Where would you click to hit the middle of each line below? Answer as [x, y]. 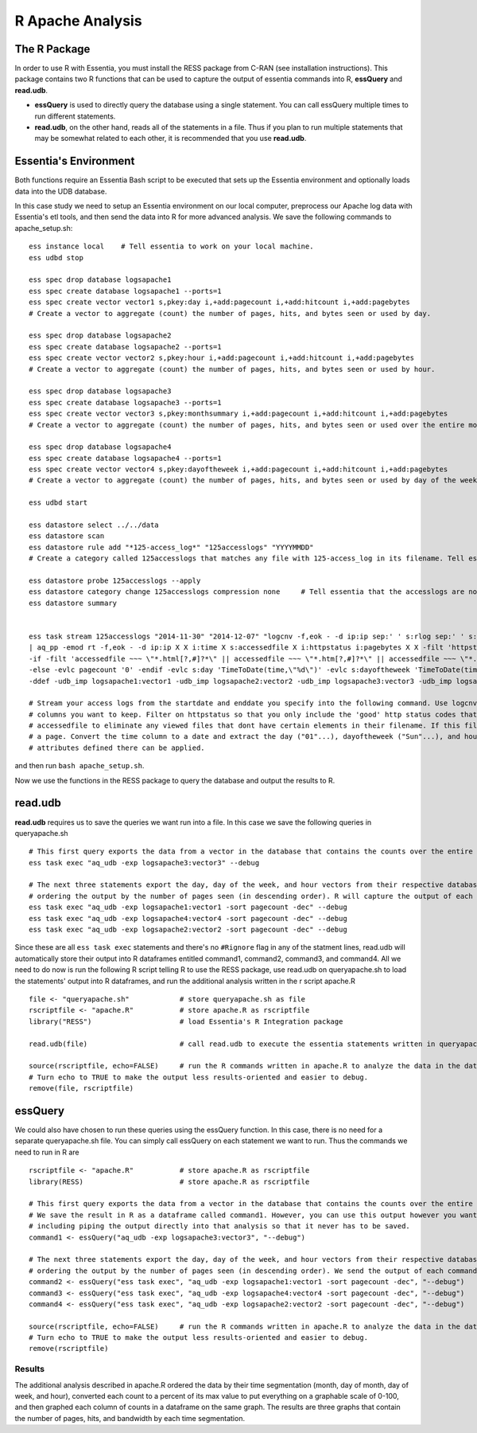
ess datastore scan [67, 536]
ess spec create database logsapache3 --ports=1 [125, 402]
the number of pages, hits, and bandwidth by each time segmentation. [130, 1418]
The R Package [52, 49]
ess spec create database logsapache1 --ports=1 [125, 291]
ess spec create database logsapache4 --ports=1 [125, 458]
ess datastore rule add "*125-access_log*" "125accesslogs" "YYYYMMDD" [171, 547]
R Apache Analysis [78, 21]
